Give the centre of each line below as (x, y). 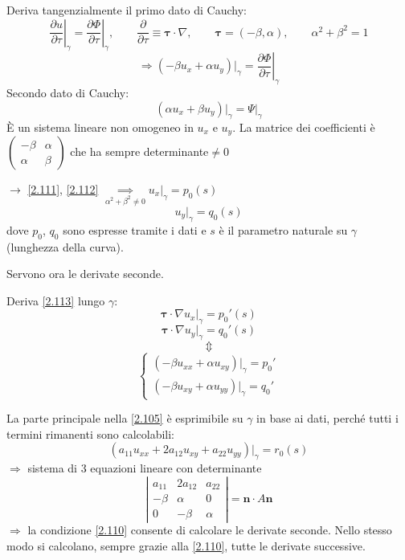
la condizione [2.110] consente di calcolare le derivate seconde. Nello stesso (210, 530)
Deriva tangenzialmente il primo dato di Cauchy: (127, 10)
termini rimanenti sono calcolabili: (91, 433)
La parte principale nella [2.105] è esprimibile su (125, 418)
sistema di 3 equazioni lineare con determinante (145, 468)
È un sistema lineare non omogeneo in (100, 127)
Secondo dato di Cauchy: (68, 93)
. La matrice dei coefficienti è (304, 127)
